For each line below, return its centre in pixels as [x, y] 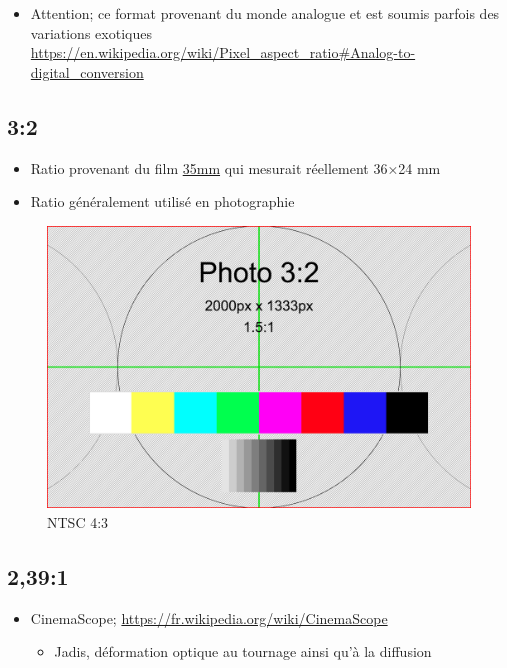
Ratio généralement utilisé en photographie [162, 201]
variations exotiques [91, 32]
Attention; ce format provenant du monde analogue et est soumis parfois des [265, 13]
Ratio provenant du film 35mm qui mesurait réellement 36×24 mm [235, 167]
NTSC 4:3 [78, 521]
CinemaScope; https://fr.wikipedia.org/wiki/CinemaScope [209, 617]
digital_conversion [87, 71]
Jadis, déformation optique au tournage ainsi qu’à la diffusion [243, 651]
